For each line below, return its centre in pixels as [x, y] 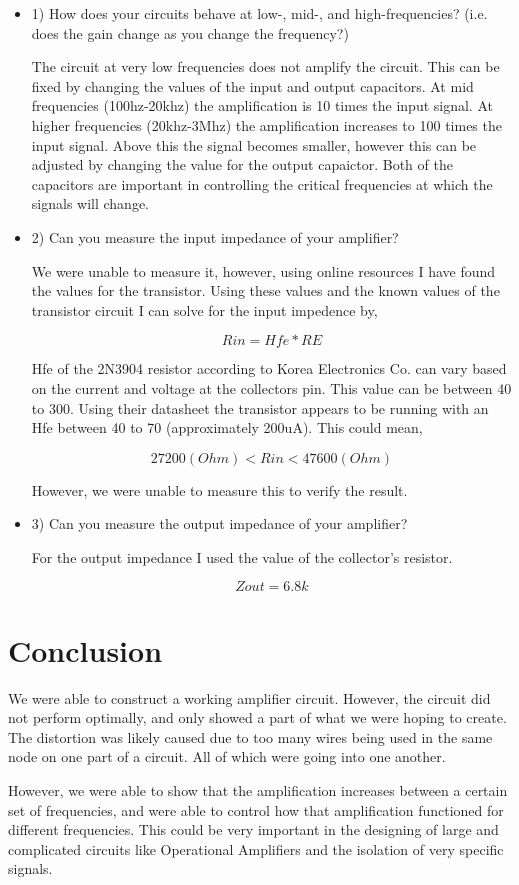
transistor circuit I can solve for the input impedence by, [204, 309]
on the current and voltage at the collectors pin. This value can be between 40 [271, 387]
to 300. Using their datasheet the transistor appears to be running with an [260, 407]
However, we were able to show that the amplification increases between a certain [258, 789]
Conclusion [85, 649]
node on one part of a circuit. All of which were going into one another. [227, 756]
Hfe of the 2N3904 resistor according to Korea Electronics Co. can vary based [269, 368]
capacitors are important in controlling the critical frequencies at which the [262, 183]
